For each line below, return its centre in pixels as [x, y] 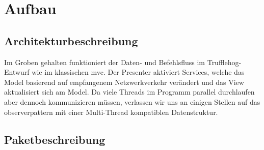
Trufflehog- [224, 62]
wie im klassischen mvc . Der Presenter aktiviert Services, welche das [138, 72]
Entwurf [17, 72]
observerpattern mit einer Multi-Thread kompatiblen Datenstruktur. [111, 112]
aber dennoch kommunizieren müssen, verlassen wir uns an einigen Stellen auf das [132, 101]
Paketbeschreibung [55, 139]
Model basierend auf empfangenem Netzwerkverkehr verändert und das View [124, 82]
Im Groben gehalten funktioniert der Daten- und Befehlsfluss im [105, 62]
